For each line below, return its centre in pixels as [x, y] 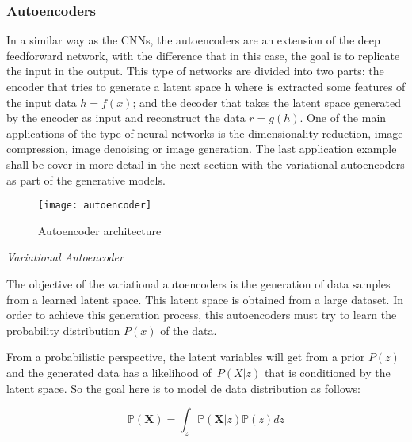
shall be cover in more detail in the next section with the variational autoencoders [206, 164]
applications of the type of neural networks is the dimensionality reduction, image [205, 133]
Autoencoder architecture [100, 230]
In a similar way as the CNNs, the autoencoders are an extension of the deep [193, 40]
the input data [42, 102]
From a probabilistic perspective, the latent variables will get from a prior [186, 357]
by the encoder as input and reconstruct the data [126, 118]
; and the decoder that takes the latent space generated [267, 102]
